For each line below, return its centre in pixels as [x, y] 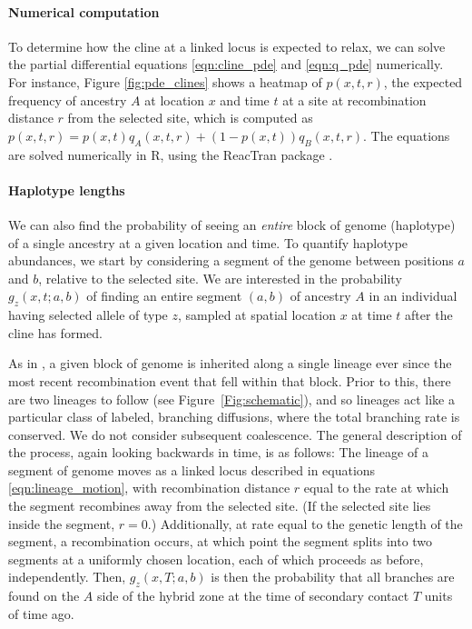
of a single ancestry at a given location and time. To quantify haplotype [208, 242]
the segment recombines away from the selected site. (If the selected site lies [220, 506]
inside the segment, [62, 523]
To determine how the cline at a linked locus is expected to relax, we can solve [227, 46]
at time [372, 315]
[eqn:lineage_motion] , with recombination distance [149, 488]
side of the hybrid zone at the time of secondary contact [253, 596]
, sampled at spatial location [257, 315]
